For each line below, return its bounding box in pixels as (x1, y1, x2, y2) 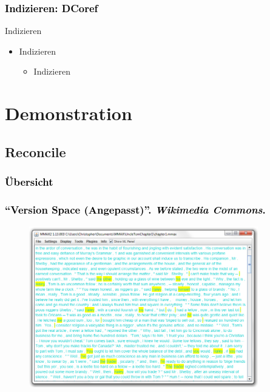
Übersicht (5, 174, 53, 189)
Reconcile (5, 142, 66, 161)
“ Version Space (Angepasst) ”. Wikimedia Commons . (5, 201, 266, 217)
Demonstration (5, 101, 132, 126)
